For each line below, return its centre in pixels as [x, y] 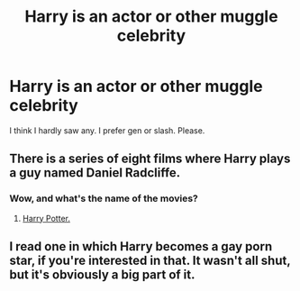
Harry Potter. [46, 218]
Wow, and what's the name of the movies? [104, 198]
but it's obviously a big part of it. [102, 275]
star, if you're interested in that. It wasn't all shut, [150, 261]
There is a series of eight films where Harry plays [150, 159]
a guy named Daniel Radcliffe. [95, 173]
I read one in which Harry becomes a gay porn [141, 246]
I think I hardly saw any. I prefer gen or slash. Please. [107, 130]
